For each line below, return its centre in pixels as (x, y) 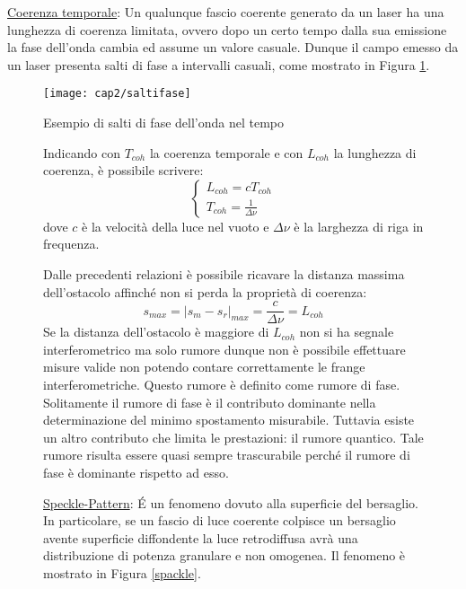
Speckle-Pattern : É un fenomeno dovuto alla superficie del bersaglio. (231, 502)
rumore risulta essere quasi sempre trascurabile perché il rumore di (227, 455)
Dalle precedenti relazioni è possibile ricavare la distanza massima (224, 274)
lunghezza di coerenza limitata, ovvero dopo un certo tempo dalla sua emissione (227, 29)
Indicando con (82, 152)
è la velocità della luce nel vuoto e (176, 226)
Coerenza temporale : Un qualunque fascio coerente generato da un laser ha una (226, 12)
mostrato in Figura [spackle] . (122, 572)
